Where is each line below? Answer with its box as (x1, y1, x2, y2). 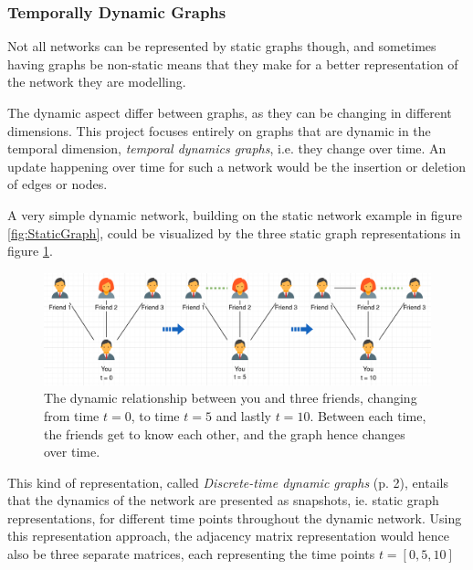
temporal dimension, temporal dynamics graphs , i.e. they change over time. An (7, 139, 447, 158)
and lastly (215, 406, 271, 425)
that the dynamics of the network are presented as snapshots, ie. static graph (7, 491, 439, 510)
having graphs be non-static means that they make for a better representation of (7, 54, 458, 73)
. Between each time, (310, 406, 426, 425)
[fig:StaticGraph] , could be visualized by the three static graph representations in (7, 223, 461, 242)
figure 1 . (7, 241, 53, 260)
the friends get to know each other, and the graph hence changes (44, 424, 405, 443)
